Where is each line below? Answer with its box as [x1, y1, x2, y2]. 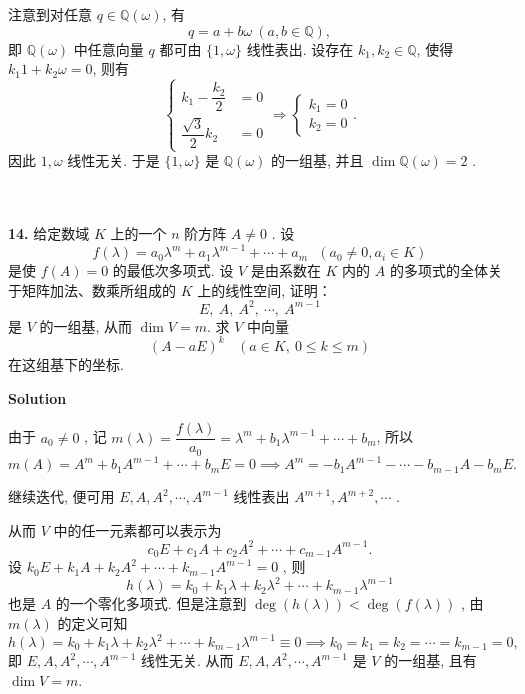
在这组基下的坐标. [8, 353, 124, 374]
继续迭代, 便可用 [8, 486, 115, 507]
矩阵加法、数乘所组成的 [21, 279, 176, 300]
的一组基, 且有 [384, 650, 477, 671]
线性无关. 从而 [141, 650, 234, 671]
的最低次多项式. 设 [112, 260, 234, 281]
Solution [8, 387, 67, 408]
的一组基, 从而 [39, 315, 133, 336]
